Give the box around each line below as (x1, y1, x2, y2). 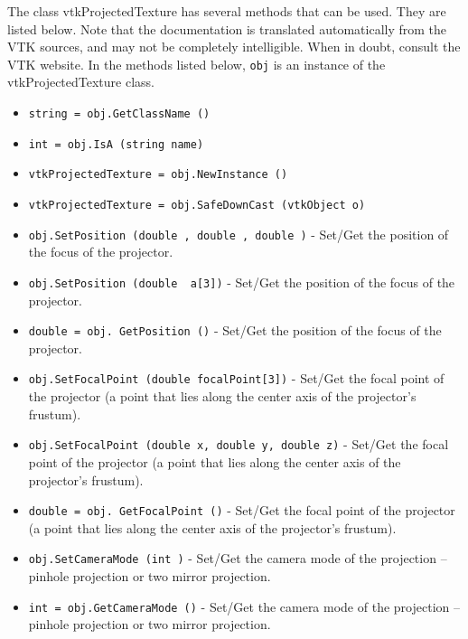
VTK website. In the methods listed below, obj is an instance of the (7, 54, 386, 73)
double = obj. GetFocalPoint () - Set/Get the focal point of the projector (28, 501, 455, 520)
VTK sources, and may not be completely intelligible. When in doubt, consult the (7, 37, 461, 56)
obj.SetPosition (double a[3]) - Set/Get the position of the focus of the (28, 272, 455, 291)
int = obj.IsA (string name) (28, 137, 204, 151)
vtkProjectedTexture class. (7, 72, 154, 91)
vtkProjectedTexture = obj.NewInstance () (28, 168, 288, 182)
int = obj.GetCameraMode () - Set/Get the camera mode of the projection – (28, 597, 460, 616)
